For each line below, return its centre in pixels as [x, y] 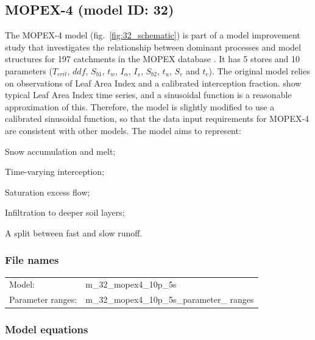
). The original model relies [259, 70]
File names [32, 260]
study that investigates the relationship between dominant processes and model [153, 47]
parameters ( [29, 70]
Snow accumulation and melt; [60, 151]
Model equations [47, 329]
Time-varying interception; [55, 172]
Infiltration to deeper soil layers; [65, 212]
